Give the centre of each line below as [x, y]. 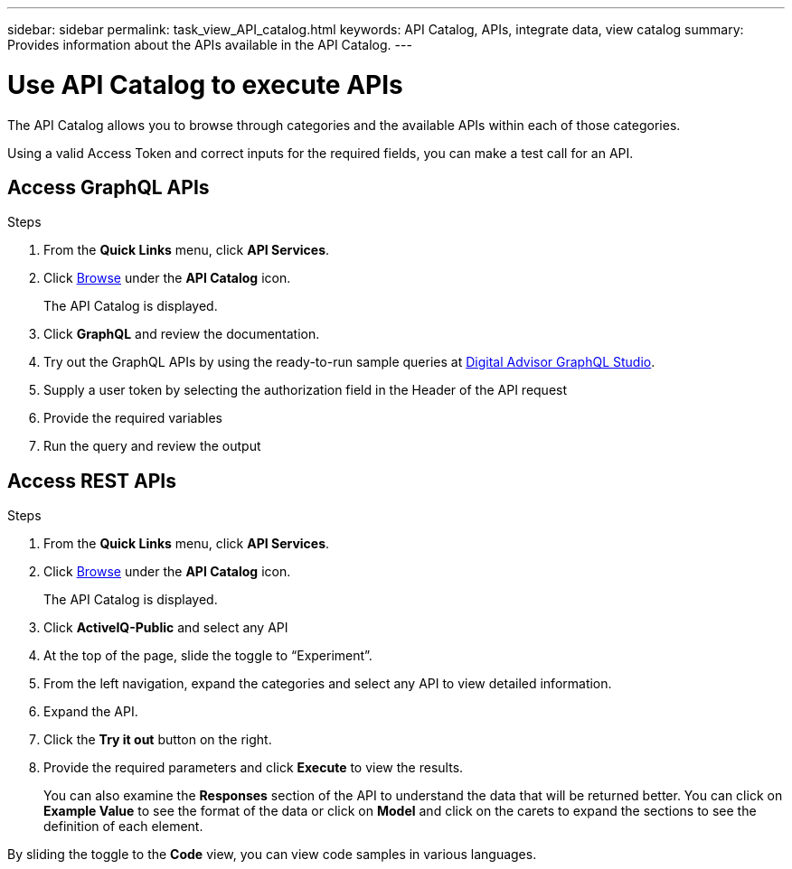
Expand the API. [91, 712]
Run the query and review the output [152, 446]
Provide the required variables [133, 418]
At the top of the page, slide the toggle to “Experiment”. [208, 656]
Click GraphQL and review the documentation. [182, 334]
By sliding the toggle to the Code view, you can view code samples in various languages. [272, 855]
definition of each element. [123, 827]
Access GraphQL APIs [108, 187]
